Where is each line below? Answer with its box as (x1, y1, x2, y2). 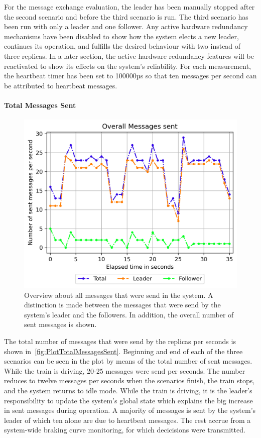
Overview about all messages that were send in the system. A (24, 289, 213, 300)
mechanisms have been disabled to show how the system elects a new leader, (4, 31, 239, 41)
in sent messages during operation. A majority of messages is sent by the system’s (4, 405, 256, 415)
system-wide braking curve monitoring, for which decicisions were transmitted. (4, 424, 245, 435)
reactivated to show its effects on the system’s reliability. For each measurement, (4, 60, 251, 71)
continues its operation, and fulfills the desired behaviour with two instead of (4, 41, 241, 51)
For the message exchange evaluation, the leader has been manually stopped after (4, 2, 255, 12)
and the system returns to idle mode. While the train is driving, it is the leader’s (4, 385, 252, 396)
